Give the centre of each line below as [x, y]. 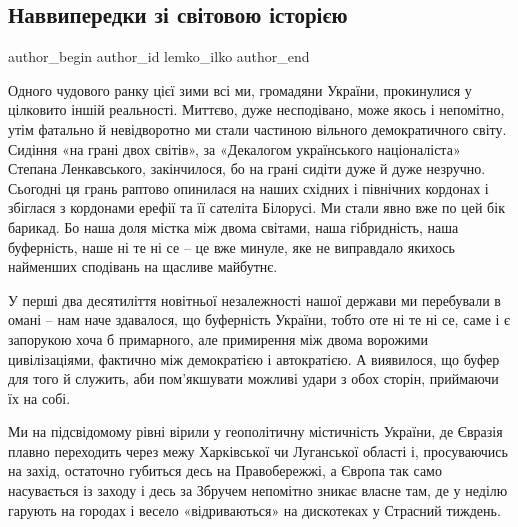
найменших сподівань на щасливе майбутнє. [143, 266]
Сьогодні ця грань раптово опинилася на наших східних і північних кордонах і [248, 187]
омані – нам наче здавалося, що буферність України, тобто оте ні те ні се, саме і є [259, 319]
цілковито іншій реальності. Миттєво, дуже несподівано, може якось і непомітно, [256, 109]
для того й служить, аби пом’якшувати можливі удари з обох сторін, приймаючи [253, 378]
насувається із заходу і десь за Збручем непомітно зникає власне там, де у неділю [258, 490]
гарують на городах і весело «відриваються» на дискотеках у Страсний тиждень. [254, 509]
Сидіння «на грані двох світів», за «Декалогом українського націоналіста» [234, 148]
